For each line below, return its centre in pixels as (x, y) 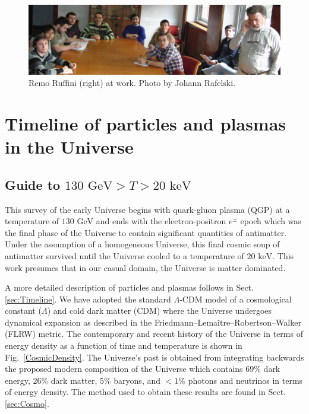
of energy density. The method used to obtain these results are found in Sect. (146, 392)
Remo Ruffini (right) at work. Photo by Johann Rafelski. (132, 83)
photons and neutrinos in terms (245, 380)
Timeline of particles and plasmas (146, 123)
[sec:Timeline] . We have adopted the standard (88, 299)
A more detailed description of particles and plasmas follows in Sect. (129, 287)
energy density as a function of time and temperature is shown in (124, 345)
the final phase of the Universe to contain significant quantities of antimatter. (146, 232)
